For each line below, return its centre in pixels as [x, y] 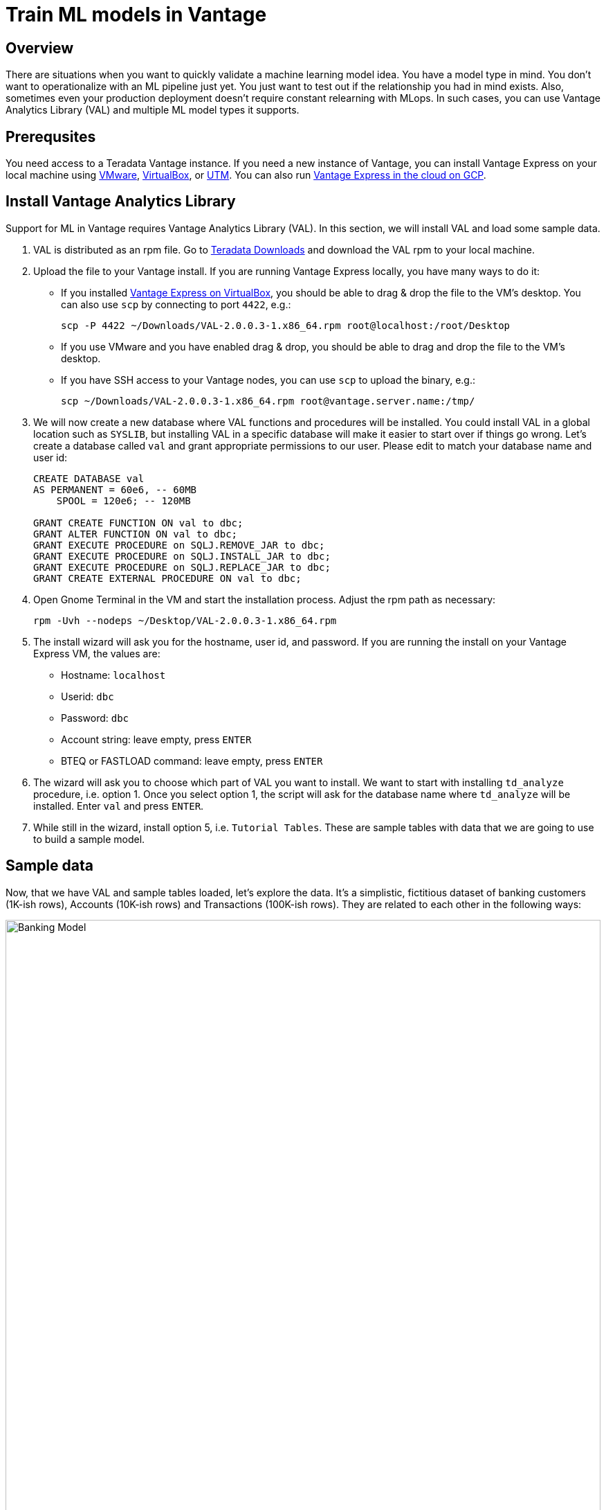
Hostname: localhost [113, 675]
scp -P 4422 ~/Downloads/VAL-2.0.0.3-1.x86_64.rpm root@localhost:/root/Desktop [286, 325]
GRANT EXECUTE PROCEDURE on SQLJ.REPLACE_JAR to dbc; [182, 567]
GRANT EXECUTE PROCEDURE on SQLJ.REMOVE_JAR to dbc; [179, 545]
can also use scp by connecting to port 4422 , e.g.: [176, 304]
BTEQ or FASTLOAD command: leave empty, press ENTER [192, 761]
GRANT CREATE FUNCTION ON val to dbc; [138, 523]
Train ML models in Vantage [136, 15]
